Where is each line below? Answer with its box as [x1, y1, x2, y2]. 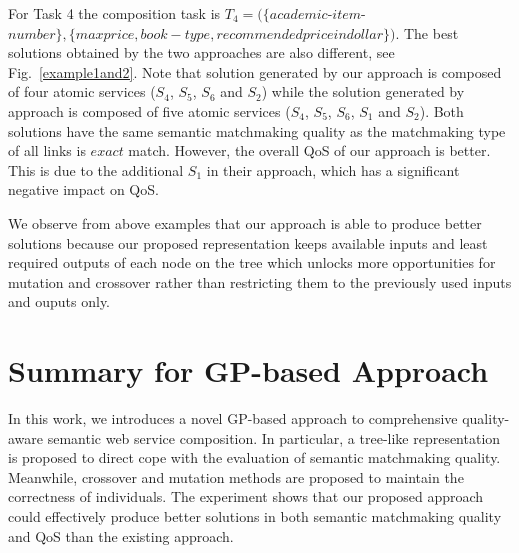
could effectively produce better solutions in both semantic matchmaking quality [8, 506, 502, 526]
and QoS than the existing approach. [8, 525, 234, 546]
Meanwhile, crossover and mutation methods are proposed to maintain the [8, 466, 464, 487]
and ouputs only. [8, 291, 111, 312]
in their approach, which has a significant [206, 159, 460, 180]
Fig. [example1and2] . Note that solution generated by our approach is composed [8, 61, 502, 82]
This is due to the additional [8, 159, 184, 180]
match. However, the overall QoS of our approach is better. [128, 140, 491, 161]
